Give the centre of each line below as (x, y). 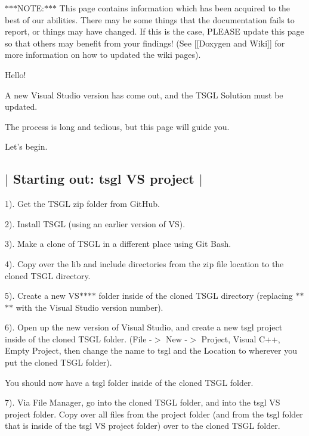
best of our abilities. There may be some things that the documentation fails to (150, 19)
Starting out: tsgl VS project (103, 179)
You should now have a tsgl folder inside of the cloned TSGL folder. (129, 382)
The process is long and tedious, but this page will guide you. (117, 126)
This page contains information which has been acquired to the (175, 8)
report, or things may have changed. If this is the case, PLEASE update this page (154, 31)
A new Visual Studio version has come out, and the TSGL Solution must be (144, 95)
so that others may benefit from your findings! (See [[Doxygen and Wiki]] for (145, 43)
